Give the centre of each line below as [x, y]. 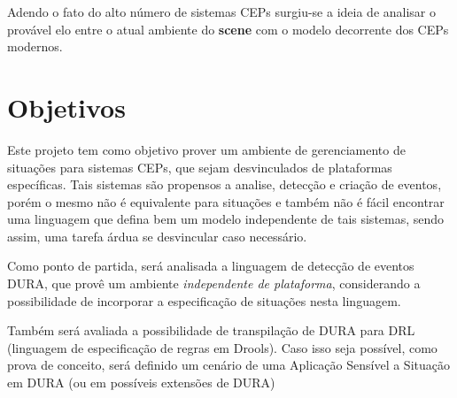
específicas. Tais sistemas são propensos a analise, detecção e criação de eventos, [225, 184]
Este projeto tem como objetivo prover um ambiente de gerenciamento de [206, 149]
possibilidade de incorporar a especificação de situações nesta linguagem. [204, 300]
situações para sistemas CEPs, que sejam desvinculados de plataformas [200, 167]
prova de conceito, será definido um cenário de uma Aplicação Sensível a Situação [228, 365]
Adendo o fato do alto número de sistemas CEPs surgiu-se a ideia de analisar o [222, 11]
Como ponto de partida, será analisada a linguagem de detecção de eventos [211, 266]
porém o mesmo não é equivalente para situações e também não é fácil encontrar [226, 201]
